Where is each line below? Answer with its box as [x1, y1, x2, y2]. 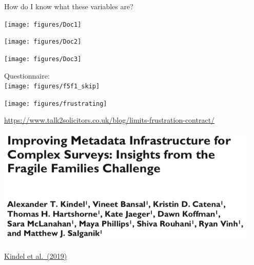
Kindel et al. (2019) [4, 251, 67, 261]
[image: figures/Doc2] [4, 38, 82, 46]
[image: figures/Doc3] [4, 55, 82, 63]
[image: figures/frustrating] [4, 100, 107, 107]
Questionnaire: [4, 70, 50, 81]
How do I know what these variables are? [4, 1, 133, 11]
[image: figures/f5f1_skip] [4, 83, 100, 90]
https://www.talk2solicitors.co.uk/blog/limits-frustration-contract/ [4, 115, 215, 125]
